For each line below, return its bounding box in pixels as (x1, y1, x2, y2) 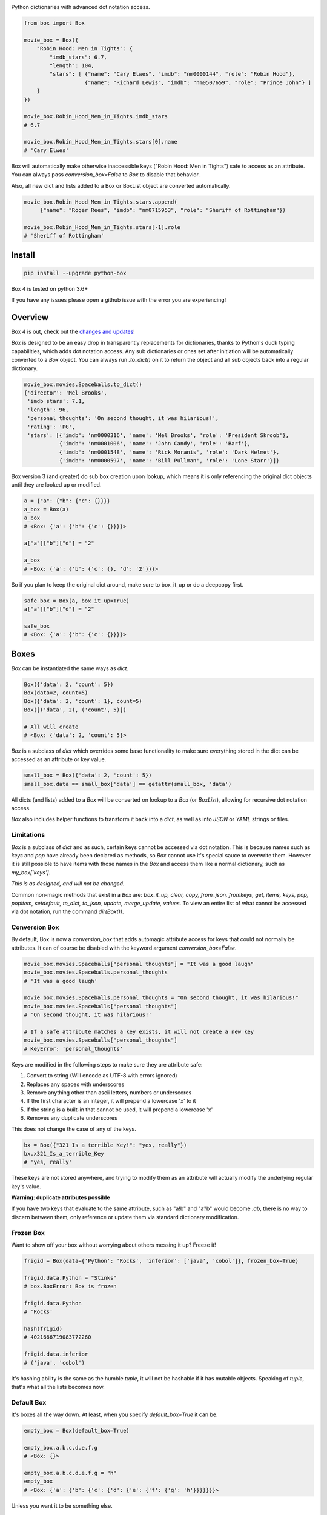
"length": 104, (49, 62, 95, 69)
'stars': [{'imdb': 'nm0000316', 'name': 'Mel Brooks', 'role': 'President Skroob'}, (27, 431, 289, 439)
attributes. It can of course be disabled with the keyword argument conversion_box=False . (11, 944, 237, 951)
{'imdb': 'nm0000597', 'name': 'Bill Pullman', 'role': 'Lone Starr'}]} (59, 458, 280, 464)
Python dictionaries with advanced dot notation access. (11, 4, 151, 10)
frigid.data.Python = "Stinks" (24, 1274, 117, 1281)
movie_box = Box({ (24, 36, 79, 44)
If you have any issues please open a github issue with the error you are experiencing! (11, 296, 226, 304)
